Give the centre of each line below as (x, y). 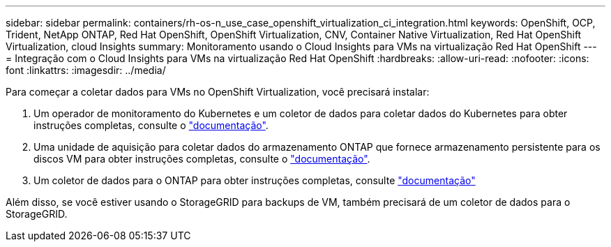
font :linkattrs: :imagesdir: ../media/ (86, 70)
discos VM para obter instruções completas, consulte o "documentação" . (202, 159)
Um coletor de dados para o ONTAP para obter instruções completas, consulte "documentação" (255, 180)
